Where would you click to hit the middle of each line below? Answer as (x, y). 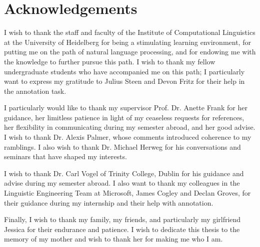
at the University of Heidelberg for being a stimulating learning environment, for (127, 42)
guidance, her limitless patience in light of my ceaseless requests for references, (124, 117)
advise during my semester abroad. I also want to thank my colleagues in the (122, 183)
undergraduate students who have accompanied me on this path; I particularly (124, 71)
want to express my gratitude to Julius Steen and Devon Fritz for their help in (124, 81)
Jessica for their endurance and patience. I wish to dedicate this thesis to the (122, 229)
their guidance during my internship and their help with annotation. (109, 202)
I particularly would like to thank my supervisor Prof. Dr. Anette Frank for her (126, 108)
